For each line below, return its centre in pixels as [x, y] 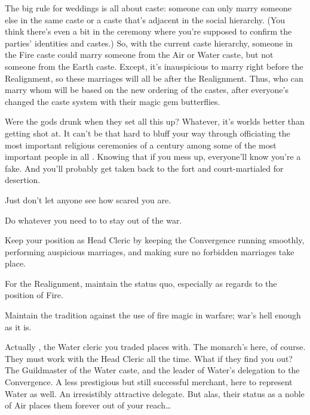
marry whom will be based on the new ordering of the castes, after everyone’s [147, 90]
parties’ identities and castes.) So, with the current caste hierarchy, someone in [149, 43]
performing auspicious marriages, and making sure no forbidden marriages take [150, 251]
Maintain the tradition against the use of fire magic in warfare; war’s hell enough [153, 315]
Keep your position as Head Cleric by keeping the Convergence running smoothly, [155, 240]
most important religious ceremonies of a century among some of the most [141, 145]
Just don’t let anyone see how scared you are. [88, 199]
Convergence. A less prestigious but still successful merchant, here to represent [149, 382]
